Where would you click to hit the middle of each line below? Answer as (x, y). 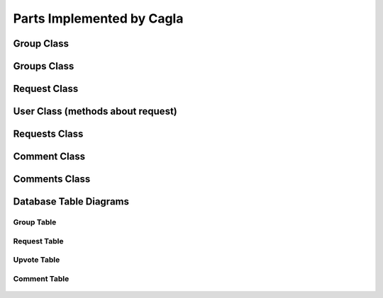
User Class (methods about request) (95, 111)
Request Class (46, 89)
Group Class (41, 44)
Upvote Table (37, 260)
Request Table (38, 241)
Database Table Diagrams (71, 202)
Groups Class (44, 66)
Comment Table (41, 278)
